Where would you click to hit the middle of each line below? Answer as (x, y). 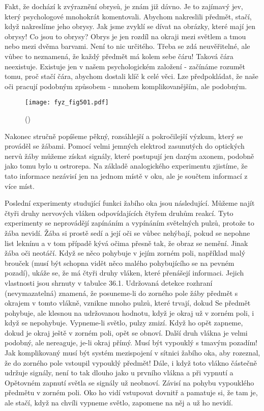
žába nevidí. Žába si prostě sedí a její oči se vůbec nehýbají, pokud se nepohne (127, 232)
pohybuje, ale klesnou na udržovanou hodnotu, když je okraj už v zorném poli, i (129, 312)
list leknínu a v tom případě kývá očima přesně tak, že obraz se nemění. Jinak (126, 243)
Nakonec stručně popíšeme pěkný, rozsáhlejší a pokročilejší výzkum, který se (124, 136)
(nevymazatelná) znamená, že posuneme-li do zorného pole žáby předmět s (121, 293)
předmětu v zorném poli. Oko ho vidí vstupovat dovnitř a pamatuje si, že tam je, (131, 392)
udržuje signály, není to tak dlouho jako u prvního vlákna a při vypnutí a (119, 373)
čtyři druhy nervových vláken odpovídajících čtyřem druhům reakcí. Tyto (119, 213)
